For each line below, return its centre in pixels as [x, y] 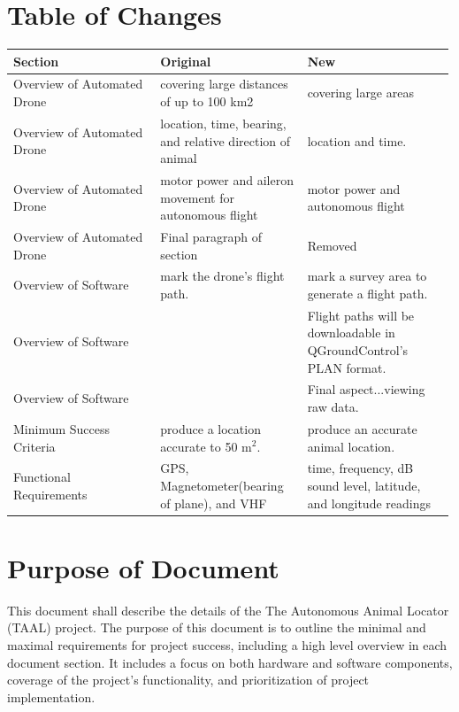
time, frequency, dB [360, 468]
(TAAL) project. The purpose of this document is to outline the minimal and [217, 627]
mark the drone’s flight [222, 276]
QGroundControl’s [358, 350]
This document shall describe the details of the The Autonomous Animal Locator [228, 610]
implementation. [51, 697]
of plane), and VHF [214, 503]
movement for [197, 197]
